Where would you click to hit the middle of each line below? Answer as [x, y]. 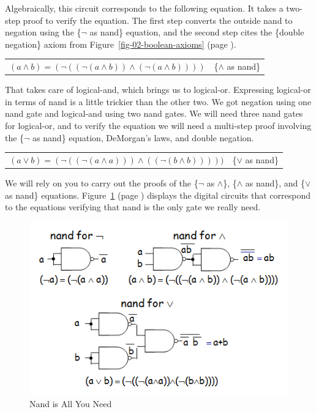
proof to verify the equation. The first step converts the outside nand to [158, 20]
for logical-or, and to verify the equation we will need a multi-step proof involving [158, 125]
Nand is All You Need [71, 403]
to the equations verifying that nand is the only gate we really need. [133, 207]
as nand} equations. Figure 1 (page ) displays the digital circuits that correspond [158, 195]
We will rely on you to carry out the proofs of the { [102, 183]
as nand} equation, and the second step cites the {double [197, 32]
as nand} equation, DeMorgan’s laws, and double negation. [143, 137]
